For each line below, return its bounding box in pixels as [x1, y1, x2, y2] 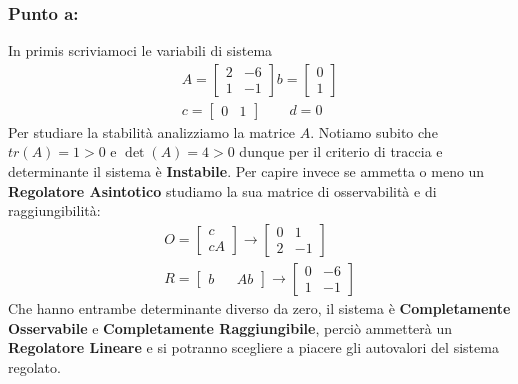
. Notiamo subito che [310, 121, 438, 142]
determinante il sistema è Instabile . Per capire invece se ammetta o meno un [8, 161, 485, 182]
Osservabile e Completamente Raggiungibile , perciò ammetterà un [8, 317, 453, 338]
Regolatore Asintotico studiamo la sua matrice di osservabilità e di [8, 180, 437, 201]
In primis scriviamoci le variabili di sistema [8, 40, 273, 61]
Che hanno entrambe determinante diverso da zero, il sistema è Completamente [8, 297, 511, 318]
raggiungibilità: [8, 200, 101, 221]
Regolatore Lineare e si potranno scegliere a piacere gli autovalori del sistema [8, 337, 499, 358]
